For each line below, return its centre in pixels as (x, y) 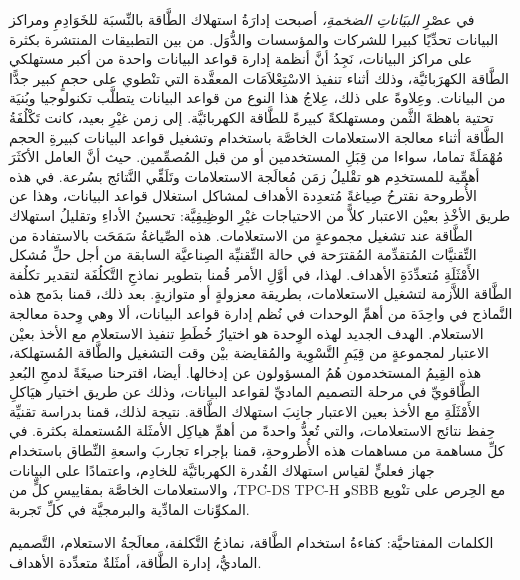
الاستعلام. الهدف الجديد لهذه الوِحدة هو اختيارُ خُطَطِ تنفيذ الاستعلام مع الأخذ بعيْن (246, 332)
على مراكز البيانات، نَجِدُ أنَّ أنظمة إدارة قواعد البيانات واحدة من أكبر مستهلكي (241, 58)
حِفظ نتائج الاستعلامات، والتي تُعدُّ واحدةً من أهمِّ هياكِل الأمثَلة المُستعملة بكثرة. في (252, 430)
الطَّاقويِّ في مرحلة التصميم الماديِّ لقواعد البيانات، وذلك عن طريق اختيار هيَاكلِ (244, 391)
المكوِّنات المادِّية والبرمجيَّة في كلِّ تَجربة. (129, 508)
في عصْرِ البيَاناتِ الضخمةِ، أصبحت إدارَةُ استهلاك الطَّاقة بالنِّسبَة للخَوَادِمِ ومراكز (242, 19)
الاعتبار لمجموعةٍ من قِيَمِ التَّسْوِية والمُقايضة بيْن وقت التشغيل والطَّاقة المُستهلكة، (249, 352)
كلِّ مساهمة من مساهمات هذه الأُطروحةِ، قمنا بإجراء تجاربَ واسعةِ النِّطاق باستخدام (257, 450)
